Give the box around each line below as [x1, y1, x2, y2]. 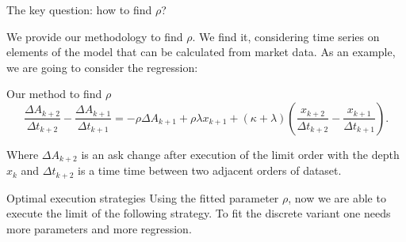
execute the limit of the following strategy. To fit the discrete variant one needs [6, 205, 391, 221]
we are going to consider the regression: [6, 59, 198, 75]
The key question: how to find [6, 2, 152, 17]
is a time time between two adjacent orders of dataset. [78, 162, 342, 179]
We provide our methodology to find [6, 28, 183, 44]
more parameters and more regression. [6, 221, 192, 237]
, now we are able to [288, 189, 386, 206]
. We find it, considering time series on [192, 28, 380, 44]
